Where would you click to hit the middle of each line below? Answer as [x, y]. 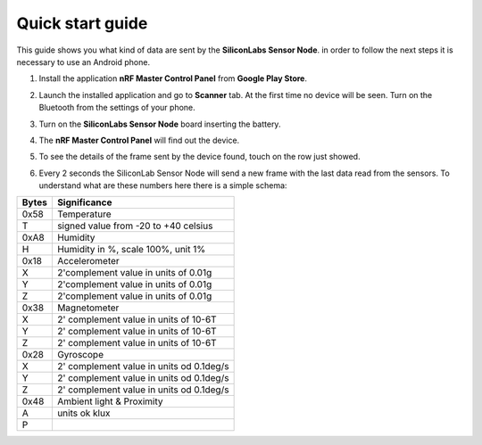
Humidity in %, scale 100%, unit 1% [131, 250]
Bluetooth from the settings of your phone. [117, 108]
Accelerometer [88, 261]
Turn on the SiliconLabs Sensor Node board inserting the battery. [160, 124]
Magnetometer [88, 308]
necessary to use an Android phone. [83, 62]
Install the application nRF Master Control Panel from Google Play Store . [173, 78]
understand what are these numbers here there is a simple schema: [163, 185]
